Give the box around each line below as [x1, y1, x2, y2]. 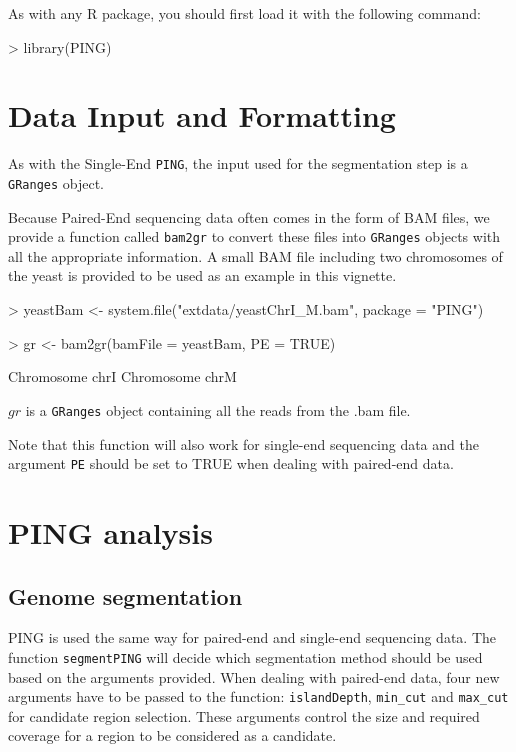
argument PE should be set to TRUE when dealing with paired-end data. [8, 453, 454, 474]
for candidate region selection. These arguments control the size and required [8, 705, 480, 726]
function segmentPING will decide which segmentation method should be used [8, 646, 483, 667]
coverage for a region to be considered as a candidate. [8, 725, 337, 746]
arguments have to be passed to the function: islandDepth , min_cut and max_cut [8, 686, 509, 707]
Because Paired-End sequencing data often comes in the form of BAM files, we [8, 206, 490, 227]
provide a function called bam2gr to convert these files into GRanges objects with [8, 226, 501, 247]
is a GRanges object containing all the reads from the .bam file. [25, 399, 411, 420]
